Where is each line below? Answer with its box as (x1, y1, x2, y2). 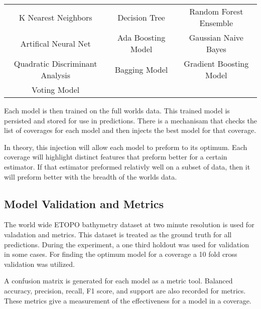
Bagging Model (114, 63, 168, 75)
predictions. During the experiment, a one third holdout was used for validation (4, 239, 249, 249)
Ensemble (199, 17, 233, 29)
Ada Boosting (117, 32, 166, 43)
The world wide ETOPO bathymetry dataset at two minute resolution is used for (4, 219, 254, 230)
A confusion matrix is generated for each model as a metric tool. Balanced (4, 275, 233, 286)
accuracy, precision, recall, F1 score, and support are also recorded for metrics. (4, 285, 246, 295)
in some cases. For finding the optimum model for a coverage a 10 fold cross (4, 249, 237, 259)
